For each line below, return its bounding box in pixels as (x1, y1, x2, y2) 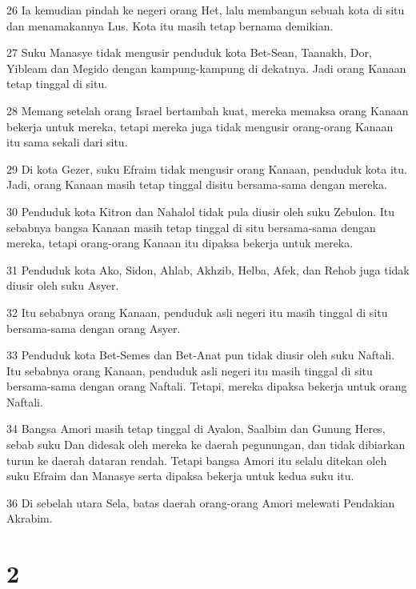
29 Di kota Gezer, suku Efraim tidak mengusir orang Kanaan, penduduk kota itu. (6, 160, 407, 177)
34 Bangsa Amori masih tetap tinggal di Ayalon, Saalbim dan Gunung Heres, (6, 420, 386, 437)
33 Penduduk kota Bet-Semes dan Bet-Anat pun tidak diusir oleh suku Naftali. (6, 347, 395, 363)
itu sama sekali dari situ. (6, 134, 128, 150)
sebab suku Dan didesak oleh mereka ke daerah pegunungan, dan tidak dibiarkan (6, 436, 406, 453)
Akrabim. (6, 510, 53, 527)
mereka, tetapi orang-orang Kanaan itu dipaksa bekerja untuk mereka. (6, 234, 354, 251)
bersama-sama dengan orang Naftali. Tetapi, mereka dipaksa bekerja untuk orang (6, 378, 407, 395)
